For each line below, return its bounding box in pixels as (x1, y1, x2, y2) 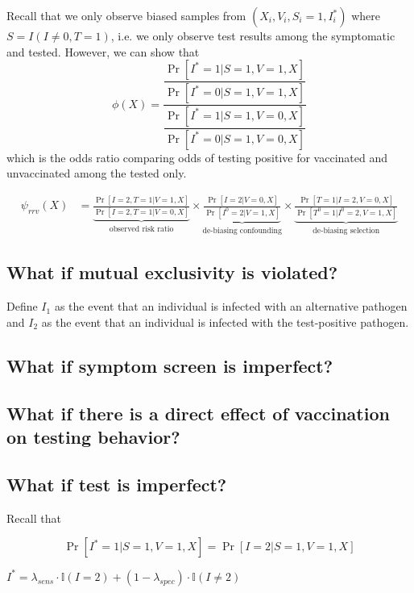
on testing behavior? (6, 424, 180, 449)
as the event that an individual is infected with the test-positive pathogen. (41, 313, 409, 330)
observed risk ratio (109, 224, 174, 233)
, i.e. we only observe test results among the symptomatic (110, 27, 395, 44)
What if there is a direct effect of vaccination (6, 400, 390, 425)
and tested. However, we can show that (6, 43, 200, 60)
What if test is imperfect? (6, 471, 227, 496)
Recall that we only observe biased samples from (6, 7, 246, 23)
